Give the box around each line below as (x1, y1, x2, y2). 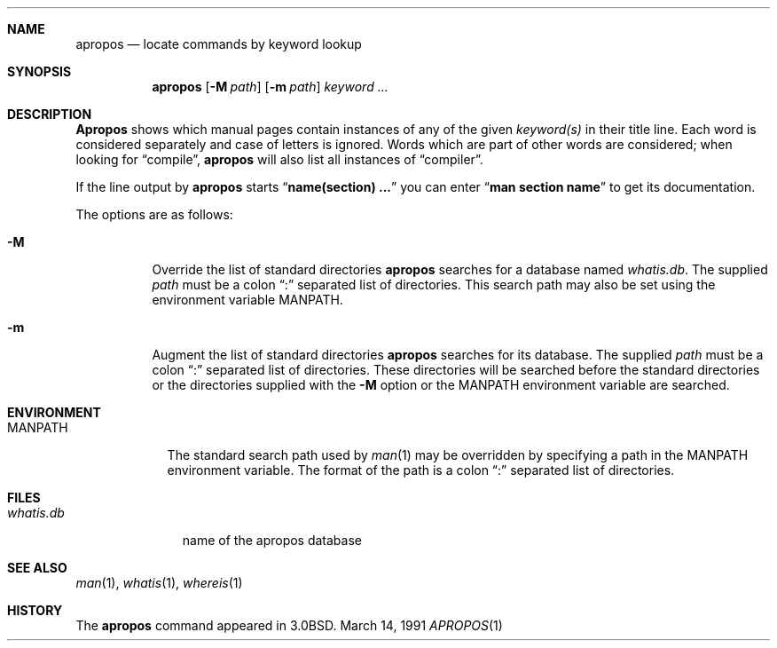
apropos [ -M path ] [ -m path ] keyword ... (152, 79, 388, 94)
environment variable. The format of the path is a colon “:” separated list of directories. (167, 462, 675, 478)
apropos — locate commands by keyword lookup (75, 36, 362, 51)
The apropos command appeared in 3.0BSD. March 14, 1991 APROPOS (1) (75, 618, 503, 633)
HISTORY (7, 603, 63, 618)
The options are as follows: (75, 207, 233, 222)
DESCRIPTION (7, 107, 92, 122)
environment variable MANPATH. (152, 292, 343, 307)
